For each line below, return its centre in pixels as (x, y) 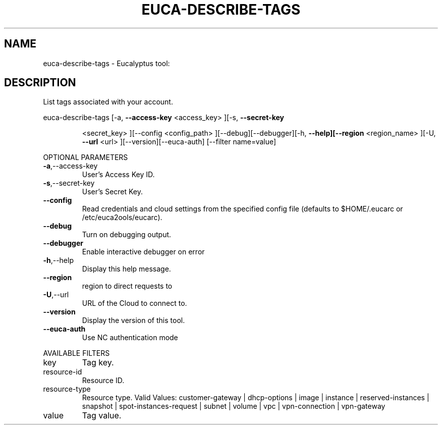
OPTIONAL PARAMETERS (86, 157)
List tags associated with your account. (108, 102)
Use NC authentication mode (130, 338)
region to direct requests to (127, 286)
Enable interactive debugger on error (143, 252)
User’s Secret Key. (113, 192)
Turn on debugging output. (127, 235)
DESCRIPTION (40, 83)
